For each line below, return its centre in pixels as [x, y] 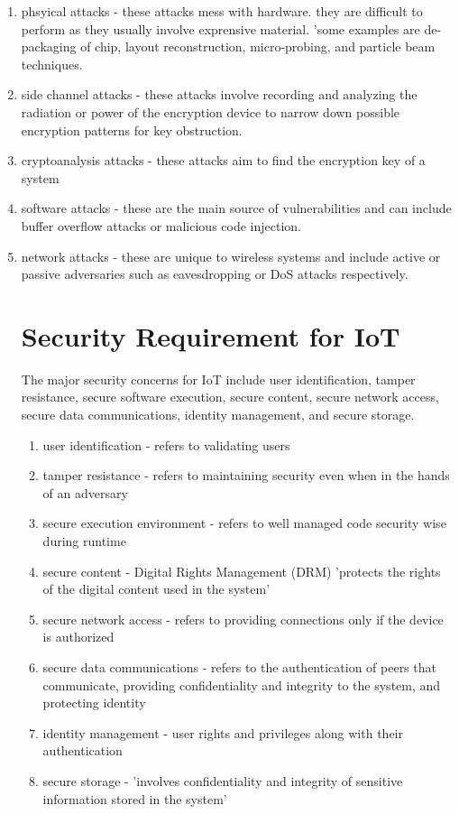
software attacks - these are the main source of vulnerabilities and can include [236, 208]
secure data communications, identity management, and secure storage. [218, 415]
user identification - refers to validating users [166, 444]
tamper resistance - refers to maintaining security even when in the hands [246, 475]
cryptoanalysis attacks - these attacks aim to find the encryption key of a [223, 160]
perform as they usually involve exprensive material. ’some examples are [220, 28]
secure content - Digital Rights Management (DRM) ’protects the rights [242, 571]
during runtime [84, 541]
